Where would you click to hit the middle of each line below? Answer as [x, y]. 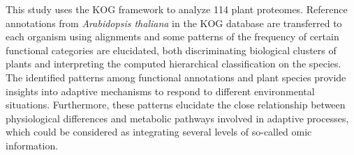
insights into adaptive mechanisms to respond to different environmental [160, 91]
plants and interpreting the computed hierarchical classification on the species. [174, 64]
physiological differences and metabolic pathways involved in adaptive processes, [177, 118]
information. [32, 145]
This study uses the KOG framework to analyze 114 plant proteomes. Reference [177, 9]
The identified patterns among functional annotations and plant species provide [176, 77]
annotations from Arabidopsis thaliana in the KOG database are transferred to [174, 23]
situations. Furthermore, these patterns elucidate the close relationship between [176, 105]
